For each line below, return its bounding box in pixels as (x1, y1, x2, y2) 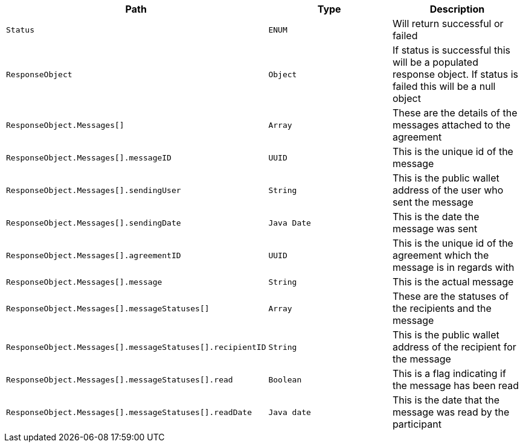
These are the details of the (392, 107, 518, 119)
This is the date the (392, 211, 480, 223)
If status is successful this (392, 44, 511, 56)
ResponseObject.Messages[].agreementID (6, 250, 181, 260)
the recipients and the (392, 302, 492, 314)
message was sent (392, 223, 478, 235)
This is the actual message (392, 276, 514, 288)
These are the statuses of (392, 290, 509, 302)
